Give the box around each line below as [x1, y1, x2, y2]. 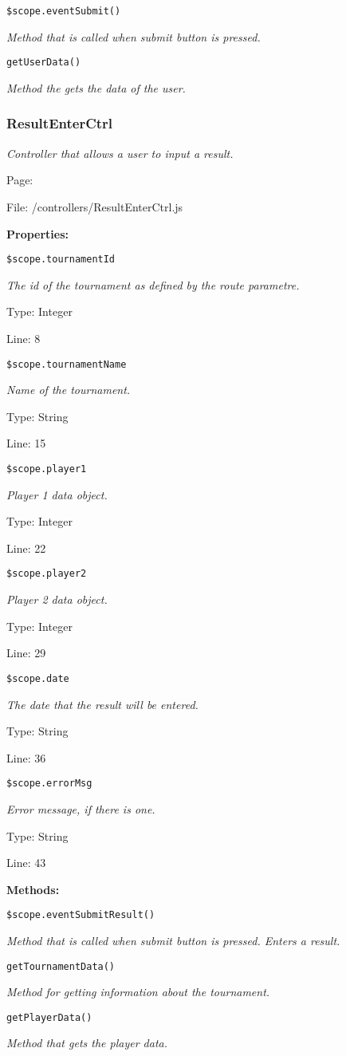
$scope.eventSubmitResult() [6, 909, 155, 921]
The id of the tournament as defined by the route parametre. [6, 276, 300, 293]
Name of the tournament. [6, 381, 131, 398]
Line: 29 [6, 644, 46, 661]
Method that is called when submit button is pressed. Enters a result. [6, 932, 340, 948]
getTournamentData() [6, 960, 116, 972]
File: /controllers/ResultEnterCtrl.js [6, 198, 183, 215]
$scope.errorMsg [6, 778, 92, 790]
